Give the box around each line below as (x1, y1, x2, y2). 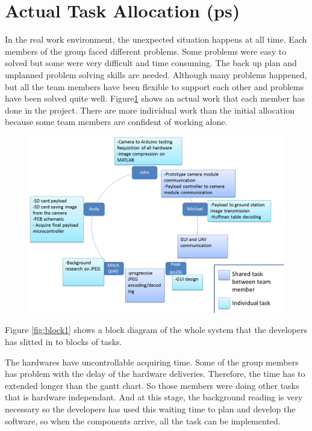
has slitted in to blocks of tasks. (5, 335, 122, 348)
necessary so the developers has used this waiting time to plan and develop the (5, 403, 296, 415)
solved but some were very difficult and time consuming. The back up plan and (5, 57, 297, 69)
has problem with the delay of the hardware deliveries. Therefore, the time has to (5, 367, 305, 380)
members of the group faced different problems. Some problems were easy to (5, 44, 287, 57)
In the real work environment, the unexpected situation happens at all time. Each (5, 33, 307, 46)
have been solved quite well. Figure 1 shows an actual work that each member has (5, 92, 305, 105)
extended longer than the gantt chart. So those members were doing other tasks (5, 379, 299, 391)
